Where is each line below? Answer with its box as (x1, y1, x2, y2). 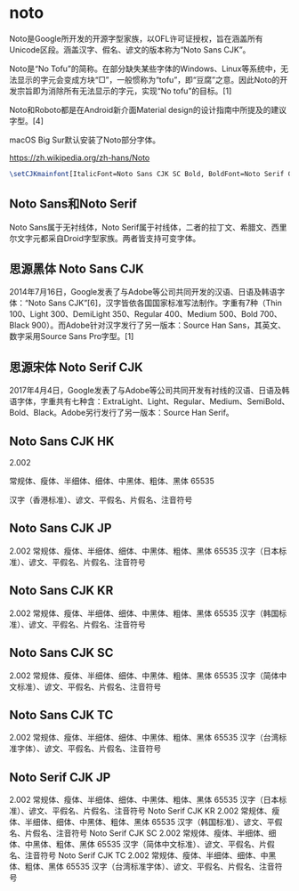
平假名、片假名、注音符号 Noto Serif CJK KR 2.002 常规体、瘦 (52, 806, 280, 816)
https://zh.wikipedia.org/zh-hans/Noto (9, 152, 150, 163)
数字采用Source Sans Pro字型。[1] (9, 331, 134, 342)
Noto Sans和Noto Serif (9, 197, 138, 212)
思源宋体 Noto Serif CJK (9, 360, 144, 375)
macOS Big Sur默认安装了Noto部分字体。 (9, 134, 161, 145)
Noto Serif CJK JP (9, 769, 111, 785)
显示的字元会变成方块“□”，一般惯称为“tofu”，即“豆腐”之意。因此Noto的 (16, 74, 280, 85)
